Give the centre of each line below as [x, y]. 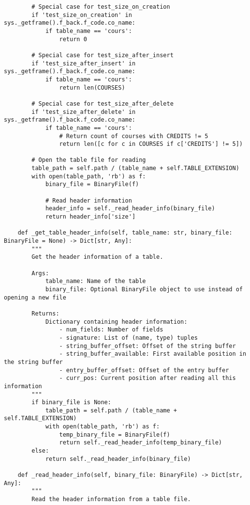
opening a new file [35, 297]
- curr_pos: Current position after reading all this [147, 378]
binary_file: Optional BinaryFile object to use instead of [144, 289]
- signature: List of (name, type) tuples [128, 338]
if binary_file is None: [71, 402]
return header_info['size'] [90, 217]
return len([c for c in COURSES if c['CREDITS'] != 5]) [151, 144]
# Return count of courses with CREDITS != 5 [134, 136]
